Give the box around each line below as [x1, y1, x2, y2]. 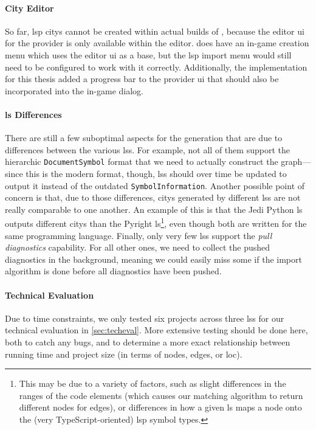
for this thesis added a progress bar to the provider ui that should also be [5, 72, 279, 85]
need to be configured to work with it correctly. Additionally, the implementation [5, 60, 307, 73]
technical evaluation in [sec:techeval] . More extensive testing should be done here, [5, 324, 308, 336]
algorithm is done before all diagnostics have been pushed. [5, 265, 222, 277]
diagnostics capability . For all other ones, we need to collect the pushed [5, 241, 270, 254]
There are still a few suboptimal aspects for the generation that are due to [5, 131, 283, 144]
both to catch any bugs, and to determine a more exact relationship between [5, 336, 290, 349]
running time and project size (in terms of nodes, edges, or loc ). [5, 347, 242, 360]
